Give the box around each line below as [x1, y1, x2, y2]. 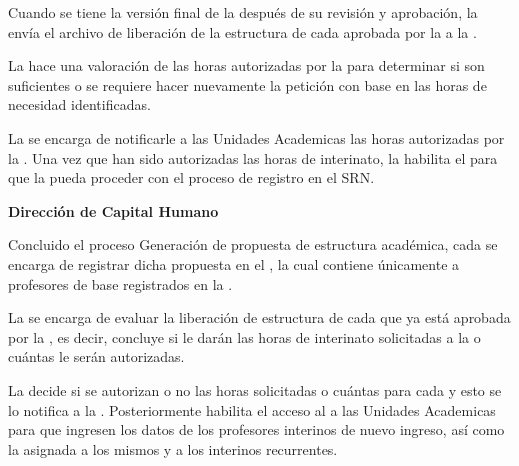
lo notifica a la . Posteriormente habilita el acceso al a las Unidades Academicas [8, 399, 496, 420]
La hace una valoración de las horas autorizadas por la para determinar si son [8, 55, 485, 76]
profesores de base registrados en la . [8, 273, 233, 294]
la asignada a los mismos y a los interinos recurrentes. [8, 438, 338, 459]
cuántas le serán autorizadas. [8, 346, 185, 367]
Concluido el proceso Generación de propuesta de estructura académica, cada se [8, 234, 498, 255]
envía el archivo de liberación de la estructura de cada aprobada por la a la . [8, 21, 477, 42]
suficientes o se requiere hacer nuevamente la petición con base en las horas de [8, 74, 487, 95]
